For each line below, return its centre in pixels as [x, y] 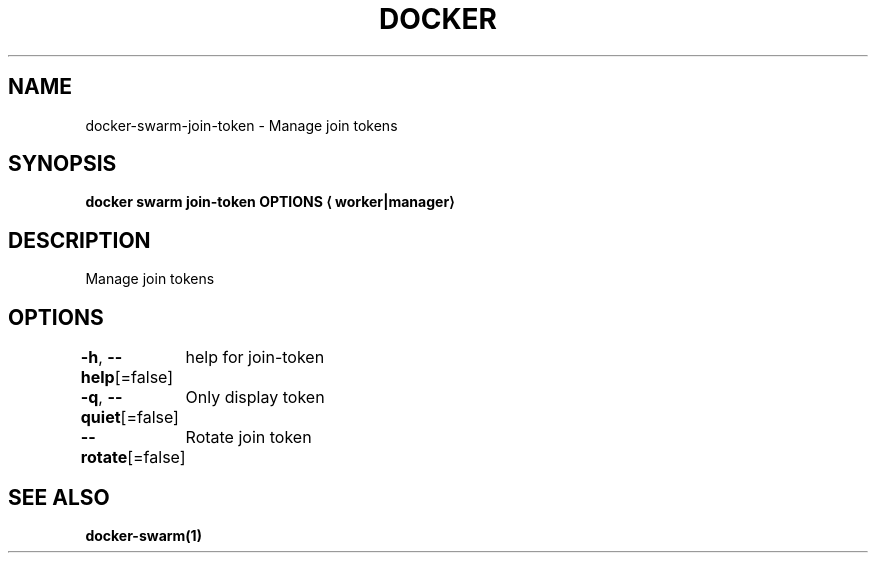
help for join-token [255, 357]
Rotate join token [248, 437]
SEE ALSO [59, 497]
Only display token [255, 397]
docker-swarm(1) [143, 535]
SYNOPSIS [62, 164]
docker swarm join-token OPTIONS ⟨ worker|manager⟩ [270, 202]
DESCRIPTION [79, 240]
